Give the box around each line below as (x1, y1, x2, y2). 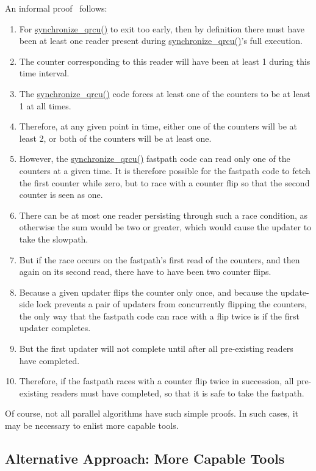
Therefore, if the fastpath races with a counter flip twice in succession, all (19, 374, 294, 387)
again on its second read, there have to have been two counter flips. (19, 265, 271, 278)
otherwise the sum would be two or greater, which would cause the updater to (19, 221, 312, 233)
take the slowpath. (19, 232, 88, 245)
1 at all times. (19, 99, 71, 112)
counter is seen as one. (19, 188, 103, 201)
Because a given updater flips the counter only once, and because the (19, 285, 278, 298)
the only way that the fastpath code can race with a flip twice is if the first (19, 309, 300, 322)
